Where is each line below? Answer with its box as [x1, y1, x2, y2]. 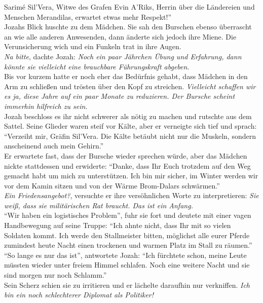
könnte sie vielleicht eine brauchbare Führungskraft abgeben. [4, 61, 190, 71]
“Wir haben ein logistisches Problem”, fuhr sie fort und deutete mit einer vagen [4, 210, 251, 220]
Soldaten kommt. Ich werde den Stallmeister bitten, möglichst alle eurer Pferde [4, 230, 250, 240]
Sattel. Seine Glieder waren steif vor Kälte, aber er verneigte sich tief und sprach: [4, 121, 257, 131]
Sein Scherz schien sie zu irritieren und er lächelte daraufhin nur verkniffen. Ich [4, 279, 250, 290]
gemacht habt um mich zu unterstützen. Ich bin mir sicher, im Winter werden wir [4, 170, 258, 181]
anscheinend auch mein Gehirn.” [4, 140, 104, 151]
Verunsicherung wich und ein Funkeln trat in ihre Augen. [4, 41, 181, 52]
